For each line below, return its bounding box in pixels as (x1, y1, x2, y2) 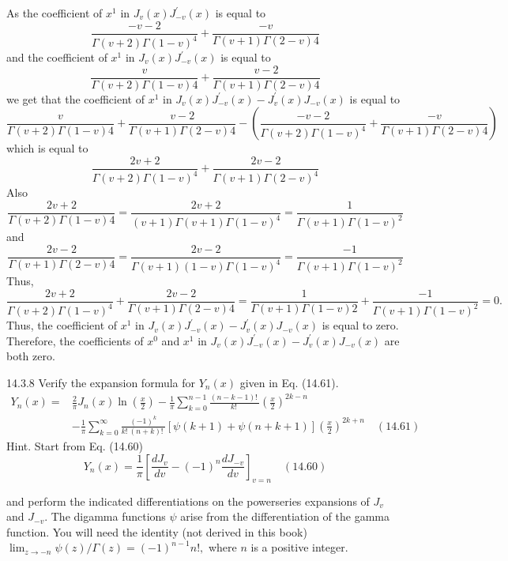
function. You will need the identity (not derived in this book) (6, 523, 307, 540)
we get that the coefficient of (6, 90, 145, 107)
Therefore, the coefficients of (6, 332, 144, 348)
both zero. (6, 348, 55, 364)
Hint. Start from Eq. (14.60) (6, 438, 143, 454)
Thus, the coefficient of (6, 317, 118, 333)
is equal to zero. (322, 317, 399, 333)
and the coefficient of (6, 49, 107, 65)
